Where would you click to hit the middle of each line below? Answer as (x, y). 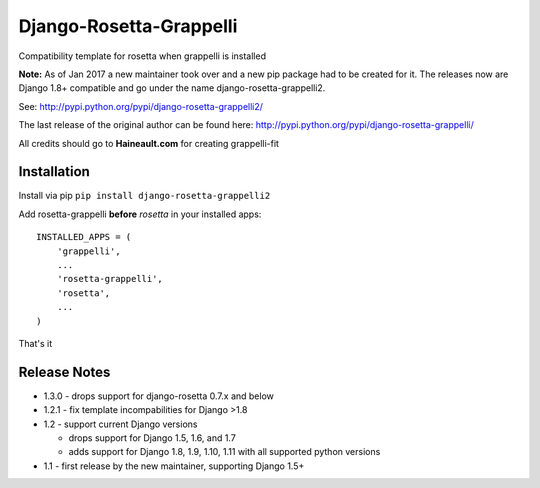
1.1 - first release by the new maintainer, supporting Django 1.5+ (174, 466)
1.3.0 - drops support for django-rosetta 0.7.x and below (158, 396)
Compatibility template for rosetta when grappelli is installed (142, 56)
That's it (35, 343)
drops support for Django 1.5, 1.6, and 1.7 (152, 438)
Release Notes (64, 371)
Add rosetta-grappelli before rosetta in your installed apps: (140, 214)
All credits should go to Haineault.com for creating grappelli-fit (149, 143)
